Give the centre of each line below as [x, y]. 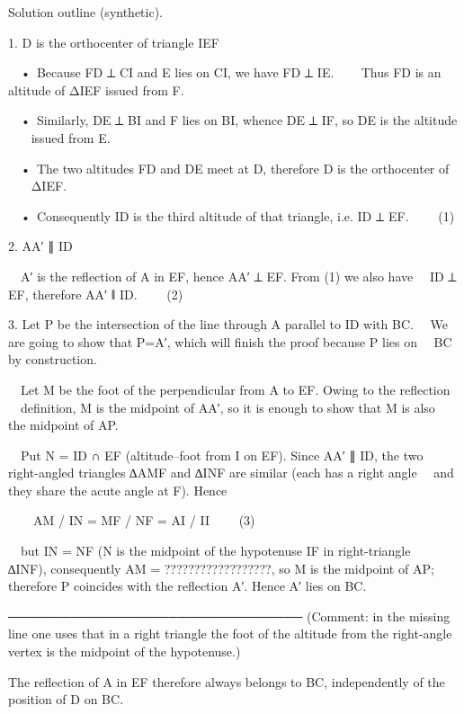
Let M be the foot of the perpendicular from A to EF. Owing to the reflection [236, 389]
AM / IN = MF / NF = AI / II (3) [144, 520]
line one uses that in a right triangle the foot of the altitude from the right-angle [230, 634]
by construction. [53, 359]
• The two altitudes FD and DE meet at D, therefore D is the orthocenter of [235, 168]
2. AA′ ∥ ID [40, 246]
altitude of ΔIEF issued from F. [96, 89]
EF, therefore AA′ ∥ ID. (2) [96, 294]
